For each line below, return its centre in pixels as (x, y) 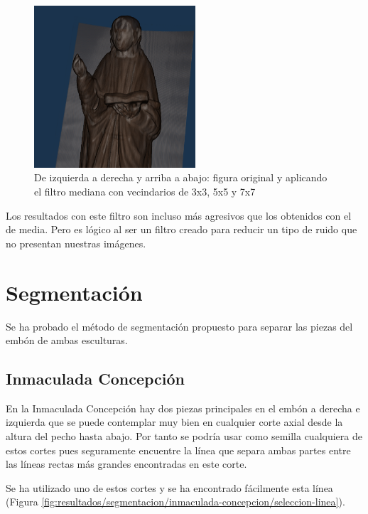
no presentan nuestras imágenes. (76, 243)
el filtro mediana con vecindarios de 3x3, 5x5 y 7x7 (145, 191)
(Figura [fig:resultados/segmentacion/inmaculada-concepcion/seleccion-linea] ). (175, 502)
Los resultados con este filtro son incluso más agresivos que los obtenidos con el (179, 215)
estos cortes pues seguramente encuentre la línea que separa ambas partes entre (178, 450)
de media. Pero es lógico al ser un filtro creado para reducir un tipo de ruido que (182, 229)
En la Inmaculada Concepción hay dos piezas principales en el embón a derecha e (183, 408)
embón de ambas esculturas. (67, 340)
